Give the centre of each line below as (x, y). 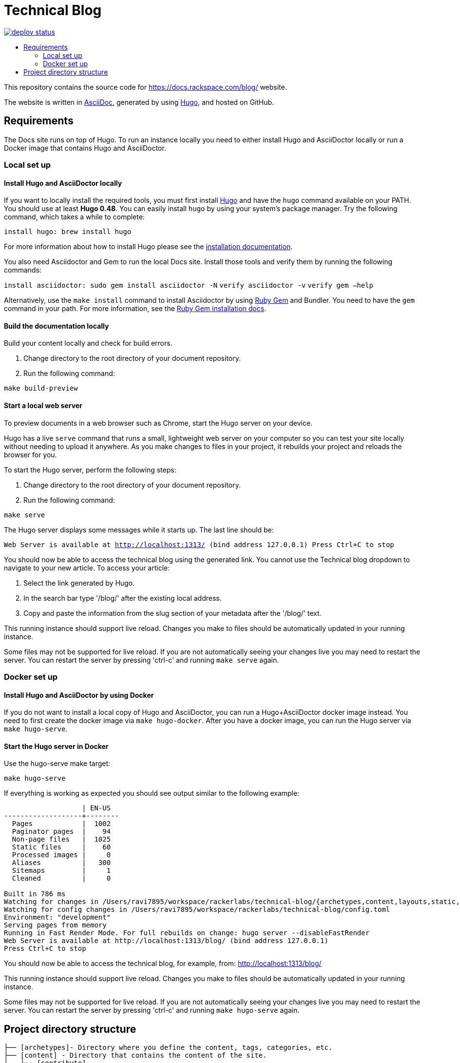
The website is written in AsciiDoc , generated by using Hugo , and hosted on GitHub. (139, 102)
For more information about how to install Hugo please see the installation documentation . (148, 247)
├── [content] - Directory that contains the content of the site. (135, 1055)
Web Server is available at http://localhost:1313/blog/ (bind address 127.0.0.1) (166, 941)
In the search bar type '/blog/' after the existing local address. (123, 598)
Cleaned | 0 (61, 878)
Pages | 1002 (61, 824)
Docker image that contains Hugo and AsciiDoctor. (85, 148)
